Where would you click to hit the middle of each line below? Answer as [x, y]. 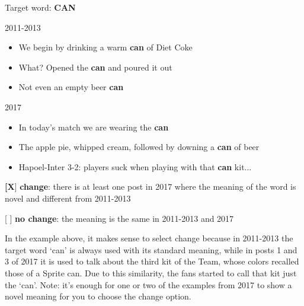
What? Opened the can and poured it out [95, 67]
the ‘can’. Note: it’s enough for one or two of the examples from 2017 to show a [148, 284]
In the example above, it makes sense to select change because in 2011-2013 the [149, 238]
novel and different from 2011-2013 [68, 198]
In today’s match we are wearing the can [94, 127]
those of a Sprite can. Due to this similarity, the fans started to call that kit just [151, 272]
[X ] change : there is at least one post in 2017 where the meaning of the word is [151, 187]
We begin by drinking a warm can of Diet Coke [105, 47]
